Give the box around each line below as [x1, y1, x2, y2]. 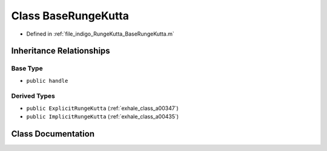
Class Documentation [11, 129, 95, 139]
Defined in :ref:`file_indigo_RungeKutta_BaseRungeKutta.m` [26, 30, 175, 37]
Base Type [11, 64, 43, 72]
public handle [26, 77, 68, 84]
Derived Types [11, 92, 56, 100]
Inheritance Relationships [11, 46, 110, 56]
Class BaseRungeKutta [11, 9, 130, 22]
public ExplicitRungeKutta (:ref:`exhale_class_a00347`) [26, 104, 179, 112]
